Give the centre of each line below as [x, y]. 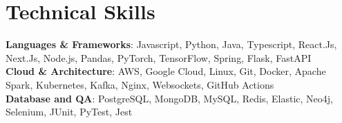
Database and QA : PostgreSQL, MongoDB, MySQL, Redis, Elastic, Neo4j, [170, 98]
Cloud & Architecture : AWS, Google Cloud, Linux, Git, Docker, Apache [166, 71]
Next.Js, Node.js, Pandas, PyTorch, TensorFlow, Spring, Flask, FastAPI [159, 57]
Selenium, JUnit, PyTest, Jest [69, 112]
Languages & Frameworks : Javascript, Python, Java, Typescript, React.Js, [171, 44]
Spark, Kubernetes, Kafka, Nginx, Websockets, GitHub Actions [140, 84]
